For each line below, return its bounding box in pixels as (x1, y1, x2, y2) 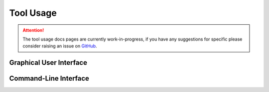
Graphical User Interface (9, 58, 87, 67)
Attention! (22, 27, 44, 33)
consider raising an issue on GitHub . (22, 43, 97, 49)
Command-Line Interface (9, 74, 90, 83)
